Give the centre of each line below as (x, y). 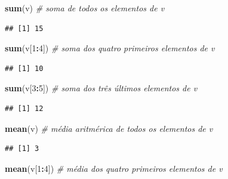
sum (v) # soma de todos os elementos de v (85, 8)
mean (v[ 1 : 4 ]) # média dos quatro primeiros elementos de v (114, 168)
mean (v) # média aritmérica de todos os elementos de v (109, 128)
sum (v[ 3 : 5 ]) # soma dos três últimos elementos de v (101, 88)
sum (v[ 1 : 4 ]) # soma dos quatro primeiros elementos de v (110, 48)
